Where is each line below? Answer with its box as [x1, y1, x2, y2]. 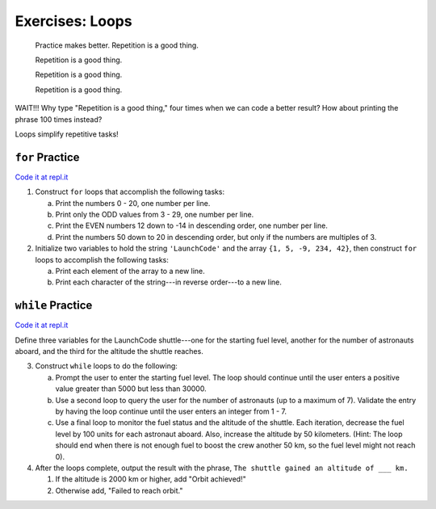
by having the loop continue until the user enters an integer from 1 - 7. [55, 406, 287, 416]
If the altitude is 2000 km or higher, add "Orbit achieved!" [55, 474, 246, 484]
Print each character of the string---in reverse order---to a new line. [55, 277, 283, 287]
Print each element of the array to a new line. [55, 266, 205, 276]
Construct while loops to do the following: [35, 361, 178, 371]
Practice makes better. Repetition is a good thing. [35, 40, 199, 50]
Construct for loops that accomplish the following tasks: [35, 187, 225, 197]
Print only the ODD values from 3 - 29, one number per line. [55, 209, 254, 219]
